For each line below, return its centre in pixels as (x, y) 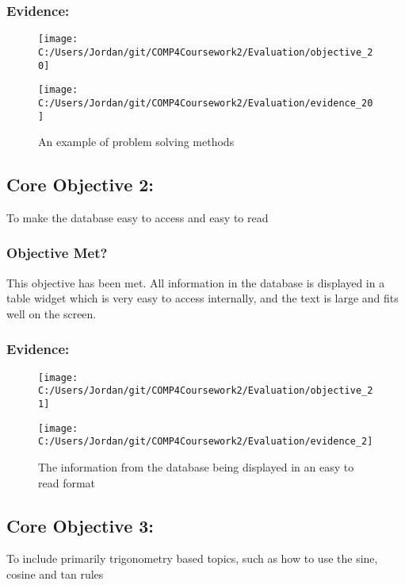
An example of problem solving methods (136, 142)
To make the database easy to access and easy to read (138, 217)
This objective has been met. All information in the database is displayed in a (196, 282)
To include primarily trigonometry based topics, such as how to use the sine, (192, 558)
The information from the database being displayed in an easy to (196, 467)
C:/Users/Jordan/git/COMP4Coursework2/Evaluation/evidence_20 (206, 103)
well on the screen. (52, 313)
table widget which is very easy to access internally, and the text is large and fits (202, 298)
